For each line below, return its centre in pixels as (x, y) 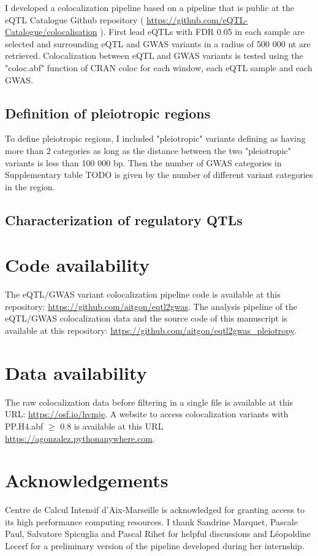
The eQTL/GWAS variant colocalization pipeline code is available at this (143, 294)
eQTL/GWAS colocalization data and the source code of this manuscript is (146, 318)
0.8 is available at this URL (112, 426)
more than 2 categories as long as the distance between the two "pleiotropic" (148, 150)
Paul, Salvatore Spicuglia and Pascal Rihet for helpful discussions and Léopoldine (158, 534)
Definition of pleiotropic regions (108, 113)
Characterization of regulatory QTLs (124, 219)
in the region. (30, 186)
